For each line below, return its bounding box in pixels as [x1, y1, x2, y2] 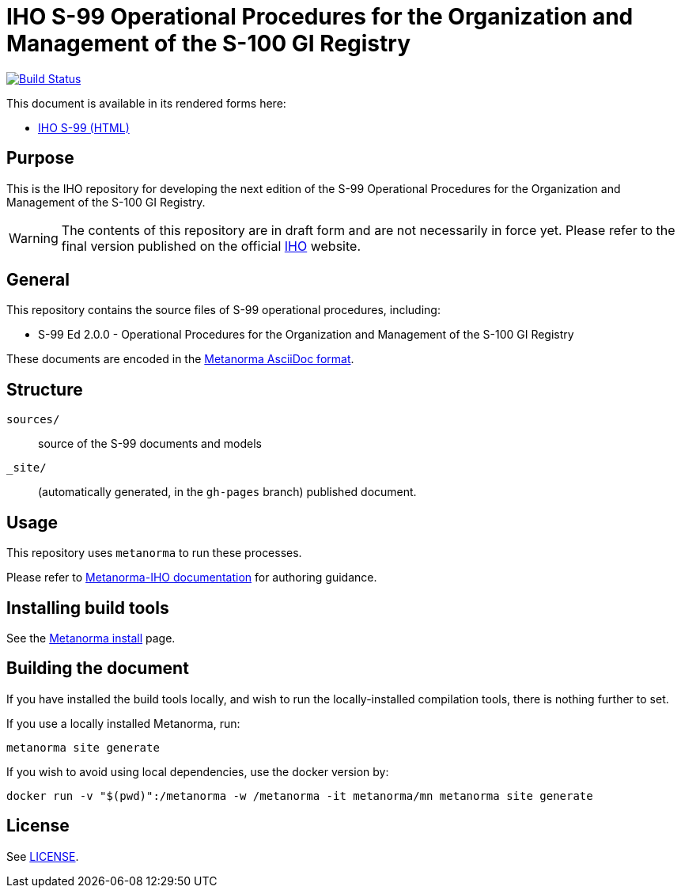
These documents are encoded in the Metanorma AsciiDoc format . [6, 352, 354, 366]
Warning [9, 229, 59, 246]
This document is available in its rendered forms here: [6, 96, 286, 110]
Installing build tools [6, 597, 169, 618]
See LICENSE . [6, 849, 79, 863]
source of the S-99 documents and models [38, 437, 262, 451]
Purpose [6, 148, 74, 169]
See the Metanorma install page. [6, 631, 176, 645]
